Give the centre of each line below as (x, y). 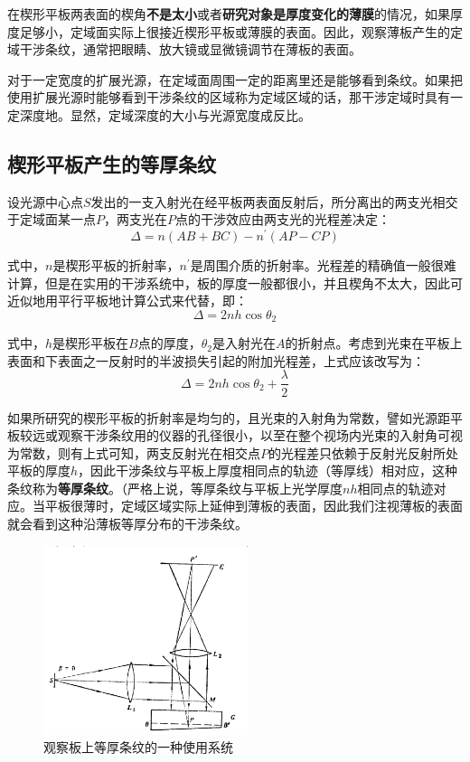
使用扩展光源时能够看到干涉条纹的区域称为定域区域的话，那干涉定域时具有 (229, 97)
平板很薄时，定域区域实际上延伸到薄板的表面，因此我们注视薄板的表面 (254, 506)
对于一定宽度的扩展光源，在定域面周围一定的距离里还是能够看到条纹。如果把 (235, 79)
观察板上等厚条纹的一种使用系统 (138, 747)
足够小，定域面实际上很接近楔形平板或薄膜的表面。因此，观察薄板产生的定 (241, 31)
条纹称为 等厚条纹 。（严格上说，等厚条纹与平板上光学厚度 (175, 488)
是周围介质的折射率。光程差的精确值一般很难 (323, 265)
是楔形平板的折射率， (116, 265)
